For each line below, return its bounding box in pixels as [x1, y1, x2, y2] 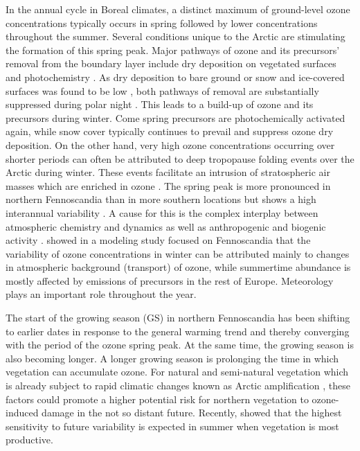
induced [6, 405, 39, 420]
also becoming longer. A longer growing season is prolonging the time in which [6, 351, 339, 365]
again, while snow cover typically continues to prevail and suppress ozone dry [6, 124, 334, 139]
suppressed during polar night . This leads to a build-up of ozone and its [6, 97, 314, 112]
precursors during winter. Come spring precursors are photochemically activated [6, 110, 345, 125]
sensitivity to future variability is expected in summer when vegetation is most [6, 418, 339, 433]
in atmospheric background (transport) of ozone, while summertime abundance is [6, 260, 351, 274]
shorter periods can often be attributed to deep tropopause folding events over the [6, 151, 354, 166]
